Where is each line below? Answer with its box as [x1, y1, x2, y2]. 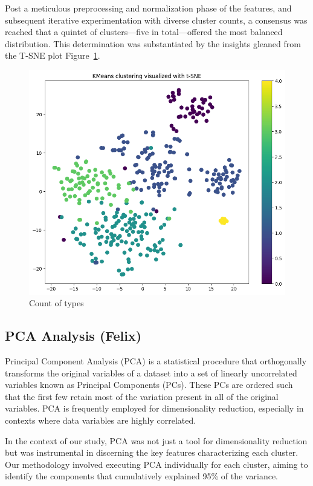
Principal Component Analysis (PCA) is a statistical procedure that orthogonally [5, 355, 307, 367]
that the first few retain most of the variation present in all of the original [5, 390, 279, 402]
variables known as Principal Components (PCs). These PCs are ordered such [5, 378, 293, 391]
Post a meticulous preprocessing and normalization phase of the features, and [5, 2, 292, 14]
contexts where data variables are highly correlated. [5, 414, 196, 427]
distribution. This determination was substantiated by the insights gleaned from [5, 37, 301, 50]
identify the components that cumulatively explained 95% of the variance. [5, 470, 279, 482]
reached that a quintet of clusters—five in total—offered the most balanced [5, 25, 283, 38]
